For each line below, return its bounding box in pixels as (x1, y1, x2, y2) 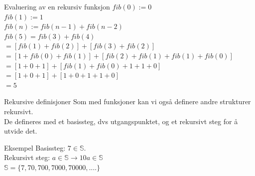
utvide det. (4, 126, 37, 136)
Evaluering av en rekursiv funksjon (4, 1, 110, 11)
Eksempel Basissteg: (4, 142, 66, 153)
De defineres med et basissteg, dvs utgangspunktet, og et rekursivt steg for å (4, 116, 238, 126)
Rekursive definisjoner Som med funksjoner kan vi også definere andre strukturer (4, 96, 251, 107)
